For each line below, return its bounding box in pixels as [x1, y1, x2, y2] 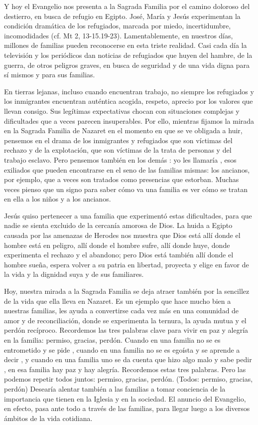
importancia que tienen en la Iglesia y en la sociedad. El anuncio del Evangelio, [4, 393, 246, 404]
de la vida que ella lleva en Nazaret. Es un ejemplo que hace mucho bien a [4, 295, 231, 306]
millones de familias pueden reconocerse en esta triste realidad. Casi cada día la [4, 40, 247, 50]
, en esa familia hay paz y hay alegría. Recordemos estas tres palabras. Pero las [4, 364, 246, 374]
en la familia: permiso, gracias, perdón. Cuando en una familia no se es [4, 335, 221, 345]
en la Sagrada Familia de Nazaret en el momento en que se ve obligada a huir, [4, 125, 243, 136]
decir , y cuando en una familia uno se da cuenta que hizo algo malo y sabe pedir [4, 354, 252, 365]
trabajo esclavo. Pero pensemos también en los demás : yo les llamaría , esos [4, 154, 237, 165]
